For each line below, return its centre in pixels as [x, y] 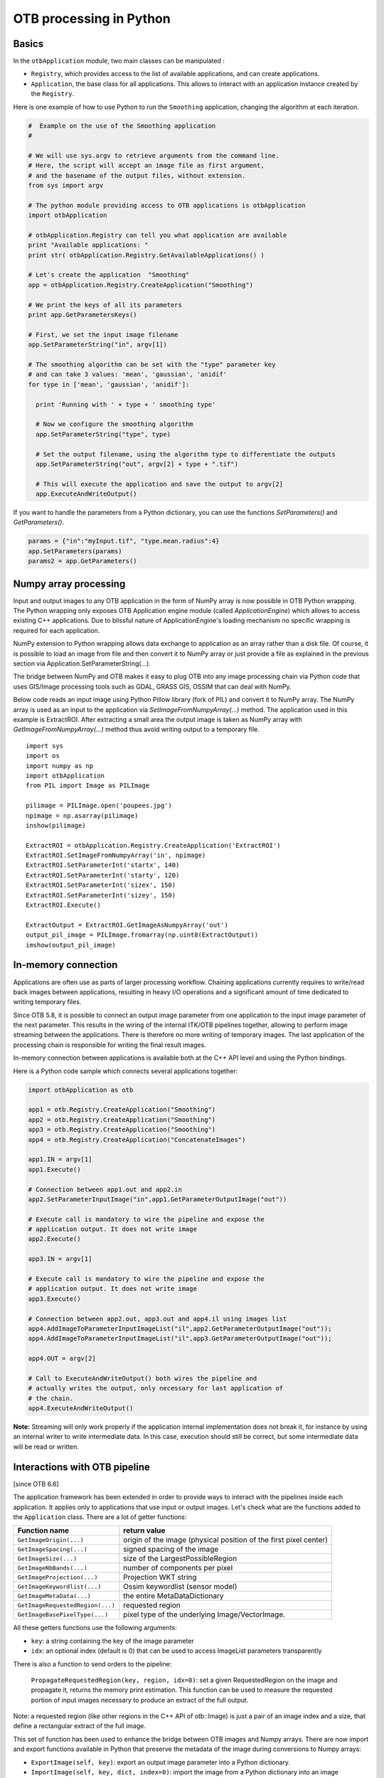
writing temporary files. [47, 1002]
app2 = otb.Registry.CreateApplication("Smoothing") [122, 1119]
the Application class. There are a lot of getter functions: [100, 1517]
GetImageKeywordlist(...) [59, 1586]
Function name [43, 1531]
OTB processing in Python [92, 18]
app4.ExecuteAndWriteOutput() [81, 1409]
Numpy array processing [69, 584]
